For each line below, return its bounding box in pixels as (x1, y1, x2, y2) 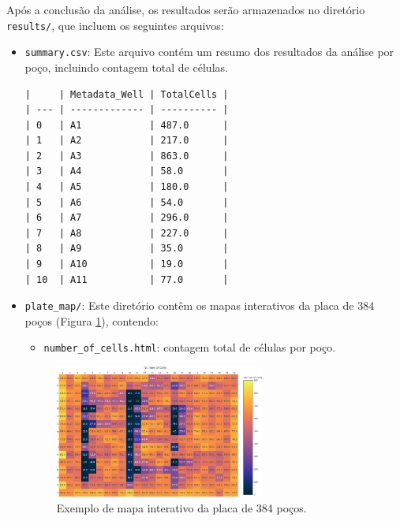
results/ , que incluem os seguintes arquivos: (6, 17, 224, 33)
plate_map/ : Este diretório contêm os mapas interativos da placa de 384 (24, 297, 375, 314)
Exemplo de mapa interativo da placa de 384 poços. (56, 499, 307, 515)
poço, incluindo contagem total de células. (24, 58, 228, 75)
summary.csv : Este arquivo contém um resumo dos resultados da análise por (24, 43, 394, 60)
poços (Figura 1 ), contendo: (24, 312, 159, 329)
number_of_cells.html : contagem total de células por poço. (43, 339, 336, 355)
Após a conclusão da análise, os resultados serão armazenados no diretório (6, 2, 365, 17)
